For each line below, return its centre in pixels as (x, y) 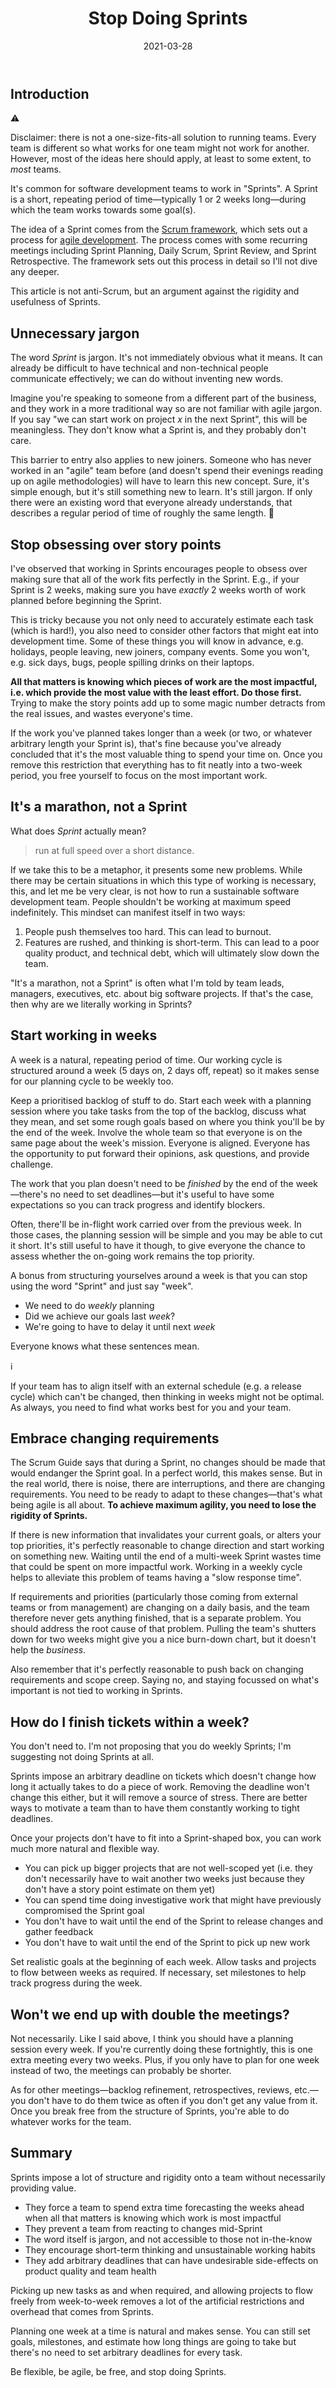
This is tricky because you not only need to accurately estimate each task (162, 619)
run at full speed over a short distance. (114, 850)
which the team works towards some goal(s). (103, 210)
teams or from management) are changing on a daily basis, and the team (160, 1608)
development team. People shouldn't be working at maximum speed (151, 901)
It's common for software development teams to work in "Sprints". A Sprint (164, 189)
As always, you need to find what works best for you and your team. (151, 1407)
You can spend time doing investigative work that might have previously (173, 1900)
